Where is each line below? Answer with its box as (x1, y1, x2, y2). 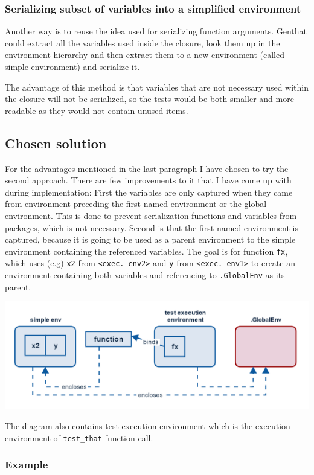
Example (5, 457, 48, 472)
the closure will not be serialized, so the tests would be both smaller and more (5, 92, 294, 105)
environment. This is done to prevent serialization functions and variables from (5, 209, 297, 222)
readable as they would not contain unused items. (5, 104, 188, 116)
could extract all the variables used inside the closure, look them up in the (5, 36, 280, 49)
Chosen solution (5, 133, 107, 152)
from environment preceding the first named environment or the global (5, 197, 267, 210)
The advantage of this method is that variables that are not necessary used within (5, 80, 309, 93)
